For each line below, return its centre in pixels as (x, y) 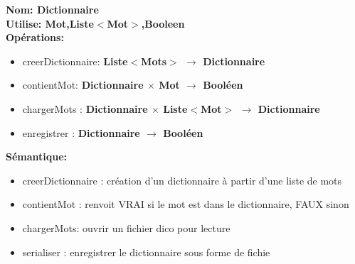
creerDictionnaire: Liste (75, 61)
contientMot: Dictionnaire (83, 85)
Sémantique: (37, 156)
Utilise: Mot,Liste (50, 23)
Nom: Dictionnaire (52, 9)
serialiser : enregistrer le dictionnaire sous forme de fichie (146, 252)
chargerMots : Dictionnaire (85, 108)
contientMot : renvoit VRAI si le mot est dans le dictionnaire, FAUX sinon (186, 204)
